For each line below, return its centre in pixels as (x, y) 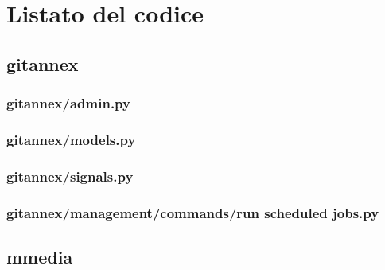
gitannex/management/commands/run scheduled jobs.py (193, 212)
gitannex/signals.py (70, 176)
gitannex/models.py (71, 139)
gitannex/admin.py (68, 103)
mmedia (40, 256)
